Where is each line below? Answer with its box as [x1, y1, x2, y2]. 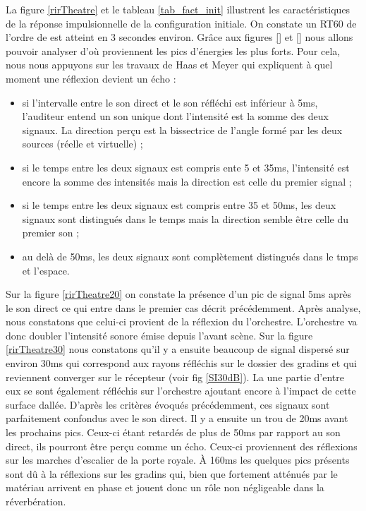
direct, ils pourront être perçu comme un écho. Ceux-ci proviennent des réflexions [6, 438, 358, 453]
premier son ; [22, 225, 80, 240]
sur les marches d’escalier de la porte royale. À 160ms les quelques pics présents [6, 452, 350, 467]
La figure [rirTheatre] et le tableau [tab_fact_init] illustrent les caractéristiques [6, 2, 350, 16]
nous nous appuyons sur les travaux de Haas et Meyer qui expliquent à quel [6, 57, 333, 72]
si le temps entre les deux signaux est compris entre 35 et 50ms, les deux [22, 198, 336, 212]
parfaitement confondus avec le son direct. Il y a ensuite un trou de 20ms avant [6, 411, 348, 426]
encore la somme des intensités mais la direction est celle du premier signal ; [22, 174, 352, 188]
